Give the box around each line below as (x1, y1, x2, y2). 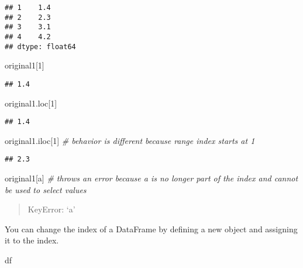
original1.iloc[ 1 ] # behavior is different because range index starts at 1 (5, 134, 255, 146)
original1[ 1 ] (5, 59, 44, 71)
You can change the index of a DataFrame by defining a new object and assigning (5, 222, 298, 235)
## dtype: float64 (5, 42, 76, 51)
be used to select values (5, 183, 87, 195)
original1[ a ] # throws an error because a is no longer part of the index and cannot (5, 172, 298, 184)
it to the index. (5, 234, 59, 246)
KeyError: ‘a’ (27, 203, 75, 215)
